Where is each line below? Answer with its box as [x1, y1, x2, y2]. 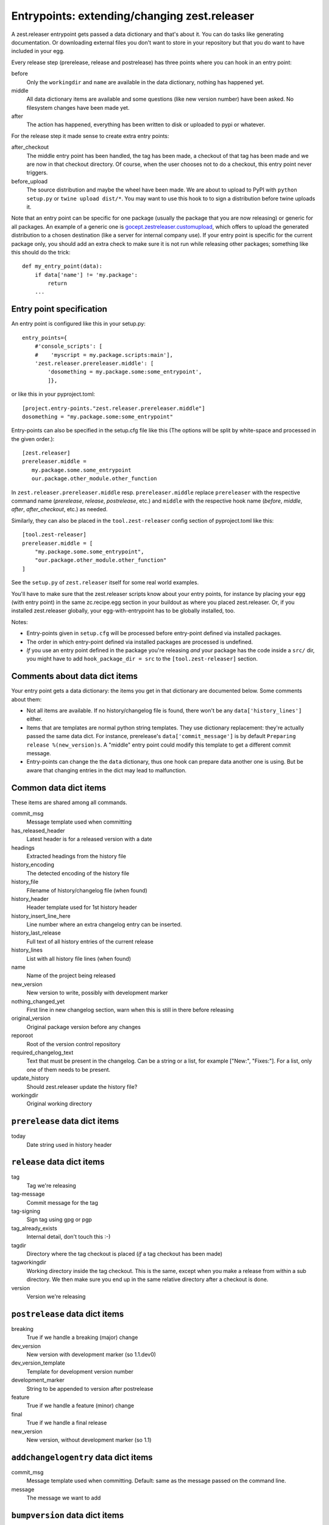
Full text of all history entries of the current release [26, 938, 154, 945]
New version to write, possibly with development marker [26, 989, 168, 997]
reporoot [11, 1032, 34, 1039]
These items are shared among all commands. [11, 798, 127, 806]
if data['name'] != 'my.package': [34, 271, 138, 278]
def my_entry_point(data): [22, 263, 103, 270]
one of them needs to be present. [26, 1066, 111, 1073]
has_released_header [11, 827, 65, 834]
